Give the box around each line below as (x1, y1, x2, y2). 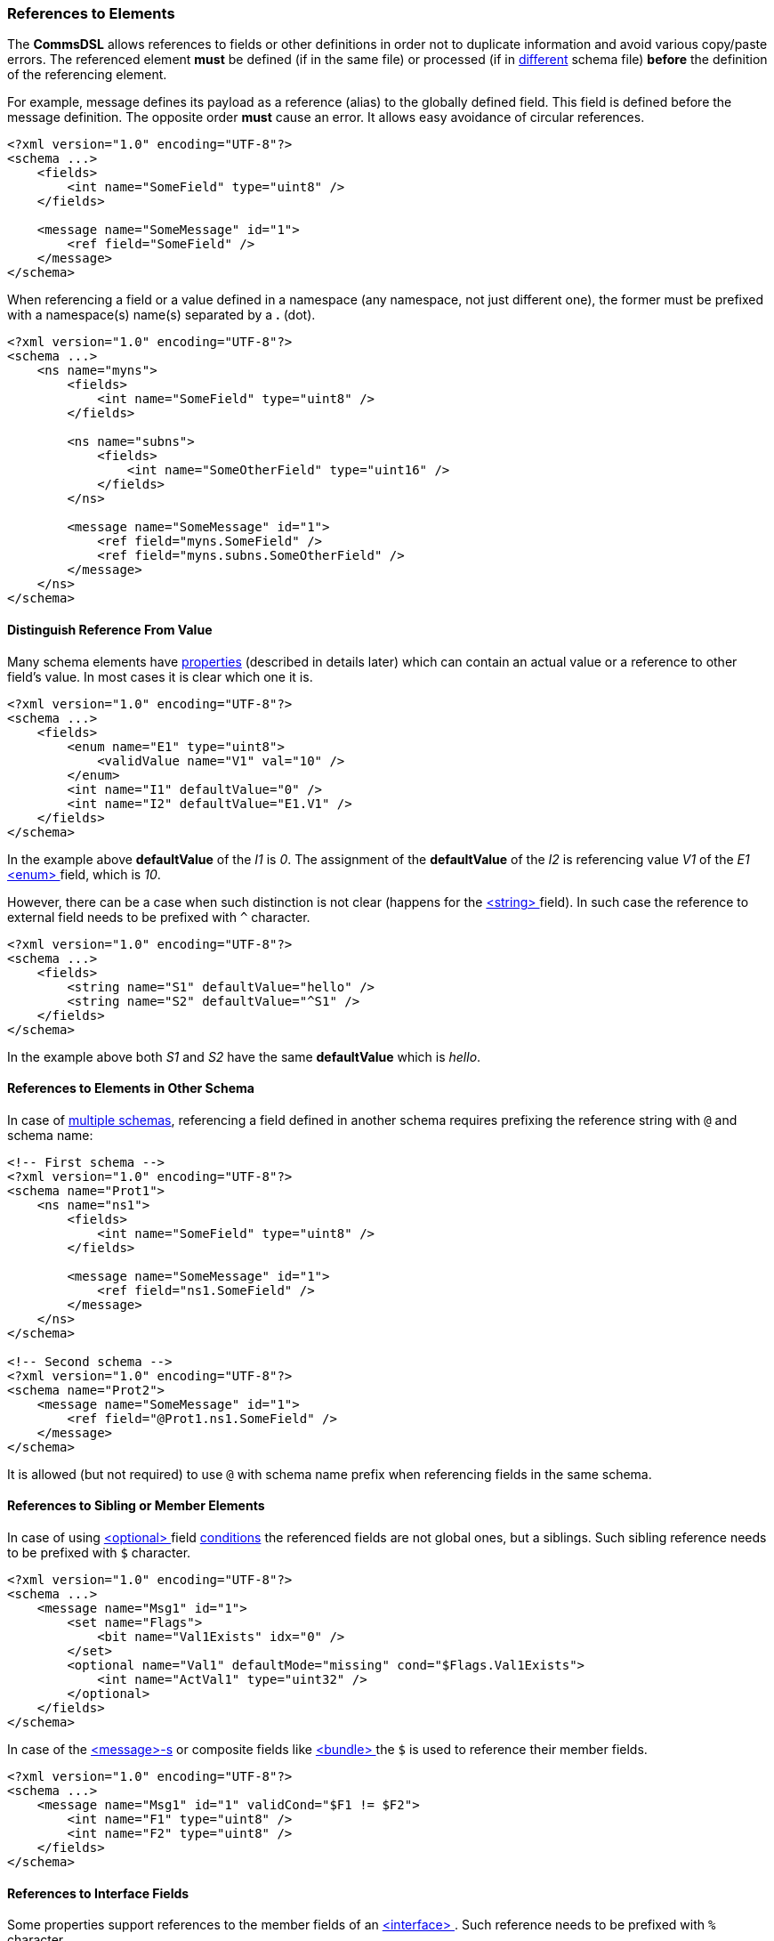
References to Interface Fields (7, 1885, 189, 1901)
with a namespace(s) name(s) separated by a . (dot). (7, 307, 316, 323)
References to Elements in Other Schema (7, 1080, 254, 1096)
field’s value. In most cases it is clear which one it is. (7, 668, 313, 684)
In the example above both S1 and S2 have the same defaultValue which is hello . (7, 1048, 481, 1064)
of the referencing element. (7, 67, 167, 83)
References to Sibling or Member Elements (7, 1498, 265, 1514)
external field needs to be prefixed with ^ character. (7, 909, 310, 925)
